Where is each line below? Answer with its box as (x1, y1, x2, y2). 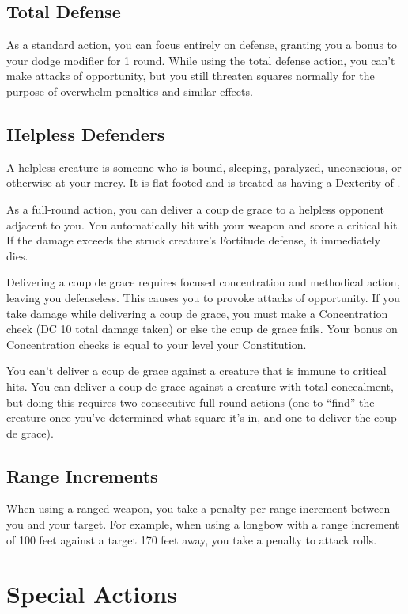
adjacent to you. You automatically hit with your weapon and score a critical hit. (6, 216, 401, 233)
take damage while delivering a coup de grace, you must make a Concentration (6, 305, 388, 321)
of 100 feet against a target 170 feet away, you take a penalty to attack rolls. (6, 531, 377, 548)
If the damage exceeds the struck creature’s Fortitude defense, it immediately (6, 232, 381, 248)
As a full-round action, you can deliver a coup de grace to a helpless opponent (6, 200, 384, 217)
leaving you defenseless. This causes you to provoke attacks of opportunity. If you (6, 289, 400, 305)
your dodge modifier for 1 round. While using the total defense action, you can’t (6, 51, 395, 68)
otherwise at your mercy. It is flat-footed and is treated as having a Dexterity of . (6, 174, 401, 191)
